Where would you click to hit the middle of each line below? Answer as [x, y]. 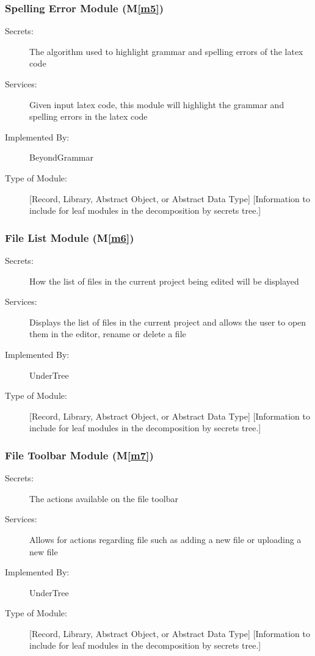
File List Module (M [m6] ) [70, 237]
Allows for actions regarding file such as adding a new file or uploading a [165, 539]
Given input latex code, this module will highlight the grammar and [157, 104]
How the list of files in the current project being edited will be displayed [164, 281]
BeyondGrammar [61, 157]
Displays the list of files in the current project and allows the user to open [168, 322]
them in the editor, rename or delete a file [108, 334]
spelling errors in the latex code [89, 116]
